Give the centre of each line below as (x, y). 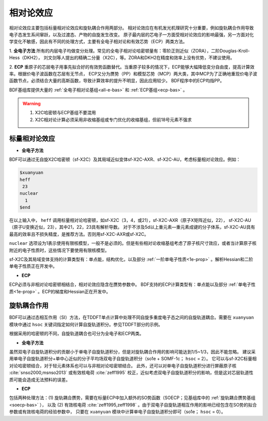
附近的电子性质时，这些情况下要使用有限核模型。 (59, 250)
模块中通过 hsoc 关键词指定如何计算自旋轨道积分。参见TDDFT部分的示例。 (86, 324)
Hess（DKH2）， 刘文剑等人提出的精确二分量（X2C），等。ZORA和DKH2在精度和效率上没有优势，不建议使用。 (122, 58)
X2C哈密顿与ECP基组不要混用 (66, 113)
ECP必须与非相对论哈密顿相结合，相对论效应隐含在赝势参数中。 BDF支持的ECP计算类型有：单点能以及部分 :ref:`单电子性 (132, 284)
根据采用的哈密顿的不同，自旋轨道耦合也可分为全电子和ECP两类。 (76, 334)
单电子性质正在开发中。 (33, 266)
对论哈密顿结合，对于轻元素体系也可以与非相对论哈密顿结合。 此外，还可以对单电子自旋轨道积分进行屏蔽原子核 (123, 365)
